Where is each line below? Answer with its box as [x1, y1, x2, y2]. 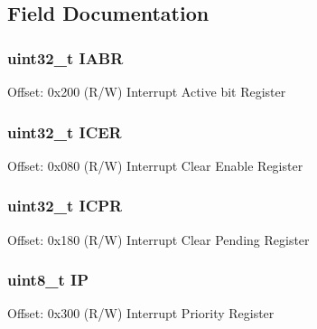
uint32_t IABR [7, 46, 124, 69]
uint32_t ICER [7, 120, 122, 143]
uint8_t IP [7, 268, 89, 291]
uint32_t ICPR [7, 194, 123, 217]
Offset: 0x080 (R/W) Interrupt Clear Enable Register [7, 155, 303, 174]
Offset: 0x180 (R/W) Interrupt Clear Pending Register [7, 230, 310, 249]
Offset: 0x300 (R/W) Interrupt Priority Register [7, 304, 275, 323]
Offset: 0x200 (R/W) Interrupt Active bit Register [7, 82, 286, 100]
